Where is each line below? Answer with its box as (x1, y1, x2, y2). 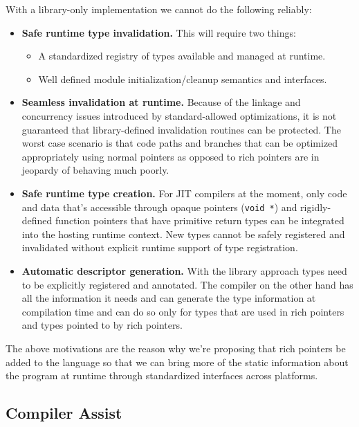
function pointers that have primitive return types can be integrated (55, 213, 344, 228)
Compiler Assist (6, 402, 122, 424)
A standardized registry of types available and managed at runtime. (38, 48, 326, 63)
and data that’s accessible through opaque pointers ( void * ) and (21, 199, 297, 214)
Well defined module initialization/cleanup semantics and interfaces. (38, 71, 327, 86)
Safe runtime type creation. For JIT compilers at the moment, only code (21, 185, 347, 200)
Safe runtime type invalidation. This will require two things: (21, 25, 296, 39)
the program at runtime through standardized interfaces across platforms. (6, 368, 318, 383)
